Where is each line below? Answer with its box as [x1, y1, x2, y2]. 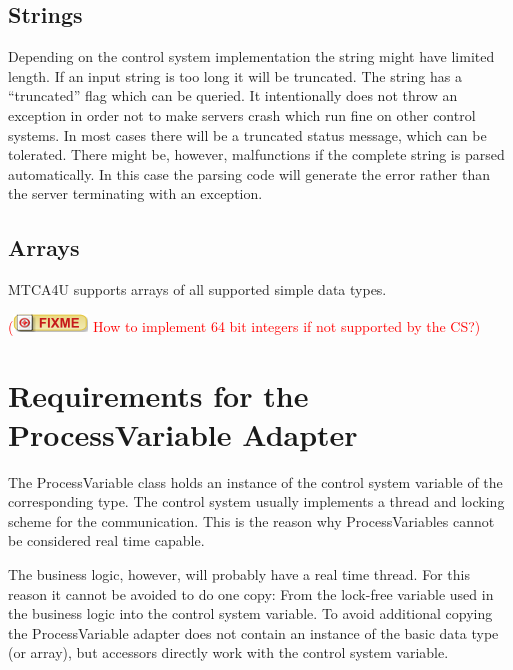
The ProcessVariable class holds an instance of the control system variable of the [8, 471, 503, 492]
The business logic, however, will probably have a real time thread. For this [8, 564, 470, 585]
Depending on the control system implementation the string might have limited [8, 46, 495, 67]
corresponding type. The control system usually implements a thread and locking [8, 491, 505, 512]
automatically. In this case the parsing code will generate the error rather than [8, 163, 490, 184]
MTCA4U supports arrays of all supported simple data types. [8, 279, 387, 300]
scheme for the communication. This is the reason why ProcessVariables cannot [8, 510, 495, 531]
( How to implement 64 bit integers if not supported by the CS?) [8, 315, 481, 336]
